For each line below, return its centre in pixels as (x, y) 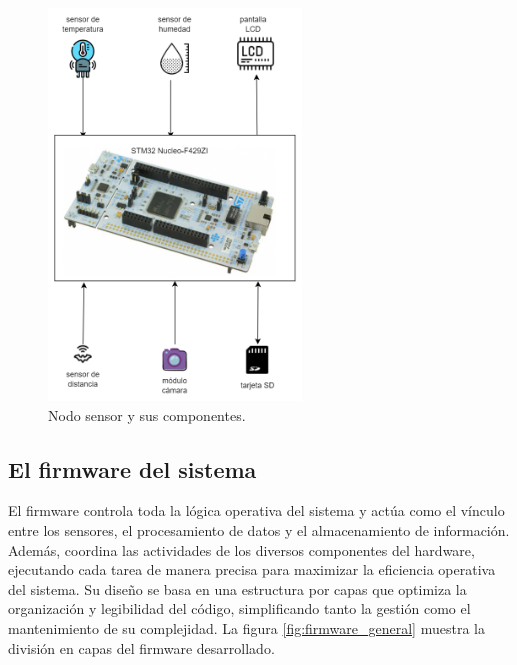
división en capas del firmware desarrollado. (141, 647)
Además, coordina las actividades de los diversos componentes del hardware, (241, 549)
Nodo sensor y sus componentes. (147, 414)
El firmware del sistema (132, 468)
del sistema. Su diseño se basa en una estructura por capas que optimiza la (237, 588)
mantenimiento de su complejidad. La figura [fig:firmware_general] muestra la (246, 627)
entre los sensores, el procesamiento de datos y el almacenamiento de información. (259, 529)
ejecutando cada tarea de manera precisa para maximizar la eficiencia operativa (252, 569)
